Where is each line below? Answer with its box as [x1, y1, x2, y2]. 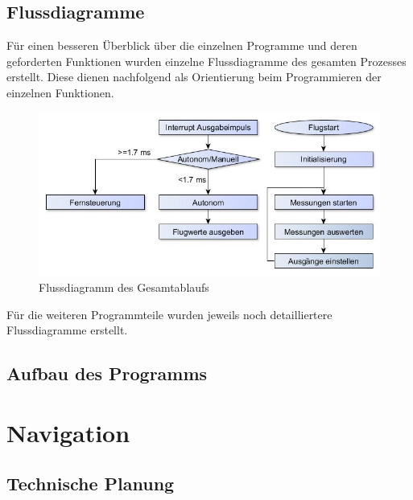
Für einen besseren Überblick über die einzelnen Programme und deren [6, 37, 357, 54]
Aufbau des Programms [6, 361, 208, 386]
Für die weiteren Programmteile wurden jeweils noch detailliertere [6, 305, 332, 322]
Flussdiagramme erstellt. [6, 322, 128, 338]
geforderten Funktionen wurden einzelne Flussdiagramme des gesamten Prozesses [6, 52, 407, 69]
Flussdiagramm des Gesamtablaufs [39, 278, 209, 295]
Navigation [6, 416, 130, 449]
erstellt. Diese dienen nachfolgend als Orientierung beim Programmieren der [6, 68, 382, 85]
